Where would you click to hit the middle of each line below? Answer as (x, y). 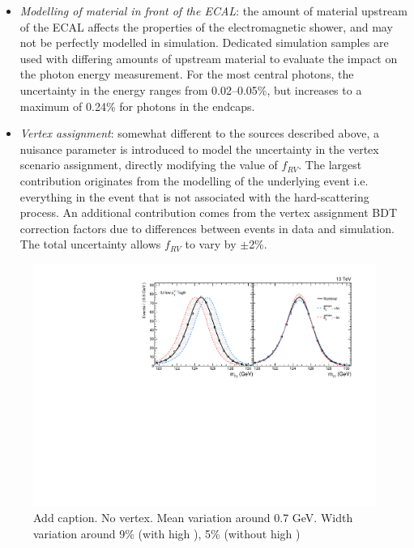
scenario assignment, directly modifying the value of (149, 165)
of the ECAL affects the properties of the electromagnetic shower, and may (206, 26)
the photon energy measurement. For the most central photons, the (187, 74)
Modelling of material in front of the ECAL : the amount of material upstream (213, 11)
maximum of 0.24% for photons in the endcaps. (137, 106)
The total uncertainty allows (90, 244)
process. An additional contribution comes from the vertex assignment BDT (209, 212)
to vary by (211, 244)
